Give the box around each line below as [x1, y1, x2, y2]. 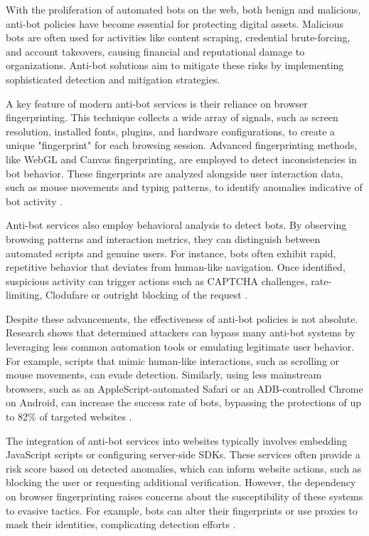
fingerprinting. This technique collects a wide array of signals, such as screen [6, 110, 338, 125]
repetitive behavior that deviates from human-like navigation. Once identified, [6, 259, 346, 274]
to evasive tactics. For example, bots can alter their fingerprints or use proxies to [6, 502, 358, 517]
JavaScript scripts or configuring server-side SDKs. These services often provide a [6, 447, 360, 462]
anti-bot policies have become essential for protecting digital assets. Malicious [6, 16, 344, 31]
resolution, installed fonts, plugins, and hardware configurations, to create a [6, 123, 336, 138]
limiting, [6, 287, 43, 302]
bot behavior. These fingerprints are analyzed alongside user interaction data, [6, 165, 343, 180]
